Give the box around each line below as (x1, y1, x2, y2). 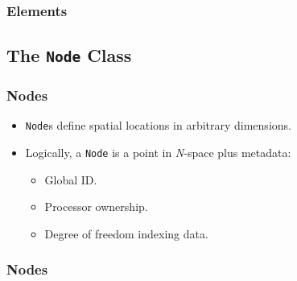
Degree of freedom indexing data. (44, 225, 208, 242)
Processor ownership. (44, 198, 148, 215)
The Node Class (6, 43, 132, 68)
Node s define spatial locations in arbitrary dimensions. (25, 117, 291, 134)
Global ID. (44, 171, 97, 188)
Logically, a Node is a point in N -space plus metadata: (25, 144, 291, 161)
